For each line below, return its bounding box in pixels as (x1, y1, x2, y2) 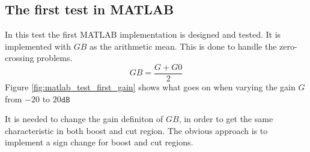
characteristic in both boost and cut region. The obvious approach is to (5, 124, 268, 136)
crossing (5, 51, 34, 64)
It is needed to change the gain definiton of (5, 113, 163, 125)
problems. (37, 51, 73, 64)
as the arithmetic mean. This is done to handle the (90, 39, 277, 52)
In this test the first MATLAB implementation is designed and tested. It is (5, 28, 281, 41)
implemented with (5, 39, 71, 52)
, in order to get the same (178, 113, 273, 125)
